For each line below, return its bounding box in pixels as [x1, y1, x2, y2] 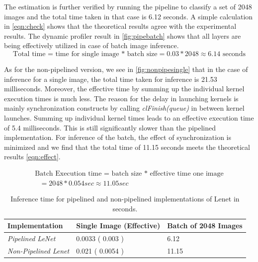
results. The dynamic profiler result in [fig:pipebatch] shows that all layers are [4, 30, 241, 41]
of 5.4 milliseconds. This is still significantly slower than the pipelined [4, 122, 216, 132]
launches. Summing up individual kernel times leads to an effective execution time [4, 112, 254, 123]
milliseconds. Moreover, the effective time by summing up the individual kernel [4, 83, 245, 94]
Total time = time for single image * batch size [13, 50, 158, 58]
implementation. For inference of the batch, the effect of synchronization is [4, 132, 232, 142]
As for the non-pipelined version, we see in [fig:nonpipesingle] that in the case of [4, 64, 248, 74]
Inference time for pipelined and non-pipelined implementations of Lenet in [10, 193, 240, 203]
